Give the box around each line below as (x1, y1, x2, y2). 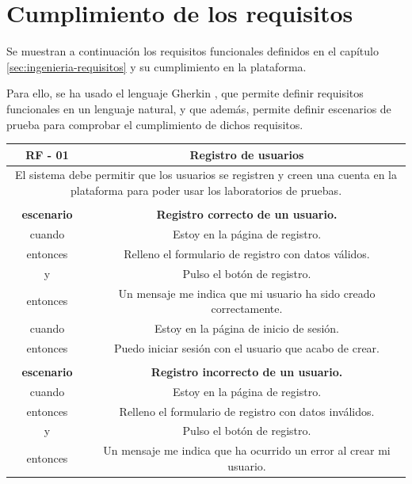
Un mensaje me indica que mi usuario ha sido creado (118, 284, 376, 301)
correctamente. (211, 300, 283, 317)
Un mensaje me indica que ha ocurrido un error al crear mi (103, 442, 391, 459)
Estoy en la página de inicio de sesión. (154, 319, 339, 336)
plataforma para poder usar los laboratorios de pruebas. (70, 182, 342, 199)
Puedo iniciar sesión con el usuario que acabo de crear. (113, 339, 380, 356)
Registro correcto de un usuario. (156, 206, 338, 223)
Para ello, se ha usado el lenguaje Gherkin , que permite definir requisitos (6, 85, 364, 101)
